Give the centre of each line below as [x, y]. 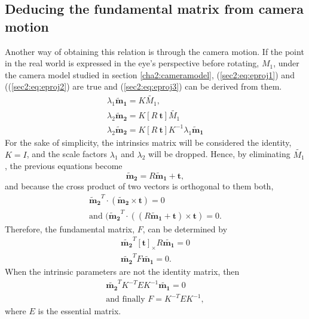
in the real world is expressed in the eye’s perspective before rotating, [132, 63]
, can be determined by [185, 228]
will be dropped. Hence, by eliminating [219, 154]
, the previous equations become [64, 166]
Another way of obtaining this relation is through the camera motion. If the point [154, 51]
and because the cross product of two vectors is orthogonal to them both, [139, 186]
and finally [126, 300]
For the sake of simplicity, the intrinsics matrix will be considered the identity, [148, 142]
